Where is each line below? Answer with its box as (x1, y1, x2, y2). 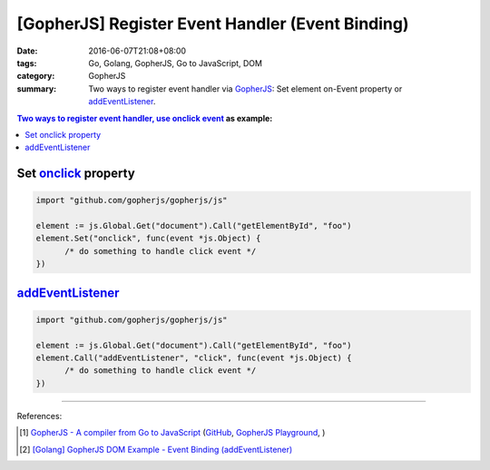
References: (16, 410, 63, 421)
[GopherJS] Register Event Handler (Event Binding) (16, 14, 409, 34)
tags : (16, 57, 37, 68)
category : (16, 71, 55, 82)
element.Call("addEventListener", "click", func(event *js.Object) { (35, 353, 352, 363)
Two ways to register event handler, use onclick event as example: (16, 113, 273, 123)
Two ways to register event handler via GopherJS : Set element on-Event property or (88, 83, 403, 94)
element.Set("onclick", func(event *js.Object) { (35, 233, 261, 244)
